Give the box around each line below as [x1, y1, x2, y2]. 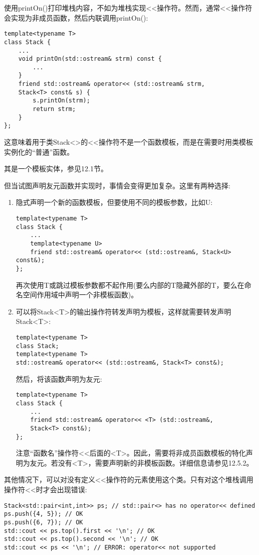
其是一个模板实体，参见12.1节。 [4, 163, 108, 174]
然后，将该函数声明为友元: [16, 373, 102, 384]
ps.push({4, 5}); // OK [4, 510, 83, 518]
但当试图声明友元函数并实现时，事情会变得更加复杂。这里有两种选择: [4, 180, 230, 190]
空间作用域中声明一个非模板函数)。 [23, 289, 138, 300]
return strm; [33, 105, 76, 113]
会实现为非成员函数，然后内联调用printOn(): [4, 12, 148, 23]
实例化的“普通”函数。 [4, 146, 74, 157]
